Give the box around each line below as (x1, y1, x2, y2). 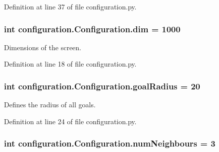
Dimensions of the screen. (4, 42, 82, 52)
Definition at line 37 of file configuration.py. (4, 1, 137, 11)
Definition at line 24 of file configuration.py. (4, 116, 137, 126)
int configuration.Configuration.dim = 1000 (4, 22, 181, 35)
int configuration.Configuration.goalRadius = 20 (4, 79, 201, 92)
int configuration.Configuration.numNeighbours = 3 (4, 137, 216, 150)
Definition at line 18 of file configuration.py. (4, 59, 137, 69)
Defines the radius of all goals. (4, 99, 96, 110)
